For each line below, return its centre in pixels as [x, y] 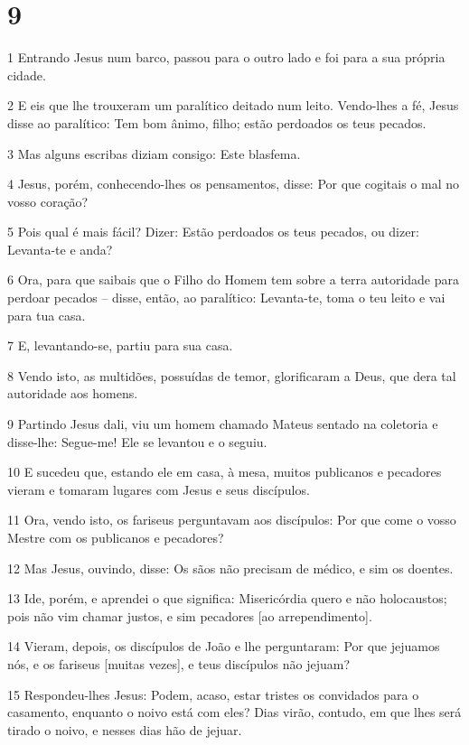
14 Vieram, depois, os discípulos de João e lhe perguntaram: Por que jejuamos [224, 646]
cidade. [27, 74]
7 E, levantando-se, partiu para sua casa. [120, 345]
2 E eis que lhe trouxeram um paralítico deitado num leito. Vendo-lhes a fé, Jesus [233, 105]
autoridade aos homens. [73, 393]
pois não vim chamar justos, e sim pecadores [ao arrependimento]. [190, 615]
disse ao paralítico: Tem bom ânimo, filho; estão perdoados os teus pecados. [217, 122]
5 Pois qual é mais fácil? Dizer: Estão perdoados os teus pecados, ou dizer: [213, 232]
